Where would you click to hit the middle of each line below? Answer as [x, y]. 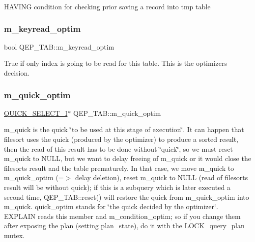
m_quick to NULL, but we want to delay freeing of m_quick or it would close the [127, 158]
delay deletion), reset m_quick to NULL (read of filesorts [162, 177]
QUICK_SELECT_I [36, 113]
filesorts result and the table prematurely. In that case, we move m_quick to [119, 168]
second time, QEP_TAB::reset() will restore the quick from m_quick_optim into [127, 197]
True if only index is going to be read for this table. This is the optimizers [115, 63]
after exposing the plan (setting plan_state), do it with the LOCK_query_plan [124, 226]
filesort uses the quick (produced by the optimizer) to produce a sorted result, [121, 139]
